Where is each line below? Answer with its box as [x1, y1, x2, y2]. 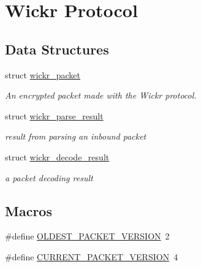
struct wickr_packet [5, 68, 81, 81]
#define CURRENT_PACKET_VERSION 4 [5, 250, 178, 263]
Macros [5, 201, 52, 220]
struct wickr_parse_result [5, 109, 104, 122]
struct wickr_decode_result [5, 150, 110, 163]
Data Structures [5, 39, 109, 58]
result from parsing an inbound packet [5, 130, 146, 143]
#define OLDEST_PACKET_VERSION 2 [5, 230, 170, 243]
